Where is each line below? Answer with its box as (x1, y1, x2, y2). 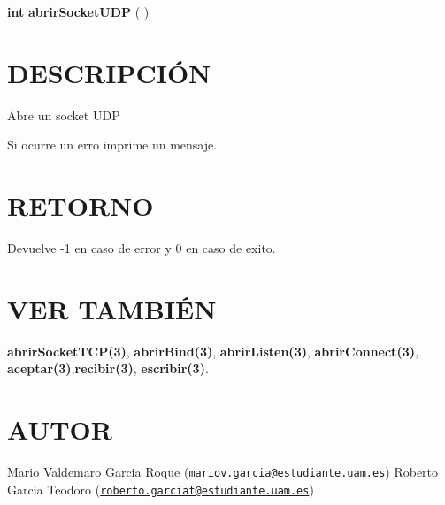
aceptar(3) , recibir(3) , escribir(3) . (7, 359, 209, 378)
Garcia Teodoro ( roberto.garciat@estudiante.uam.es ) (7, 479, 314, 498)
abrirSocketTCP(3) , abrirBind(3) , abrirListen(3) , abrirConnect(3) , (7, 341, 418, 360)
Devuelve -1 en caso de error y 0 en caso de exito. (7, 239, 276, 257)
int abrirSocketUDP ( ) (7, 3, 150, 20)
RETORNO (7, 187, 154, 224)
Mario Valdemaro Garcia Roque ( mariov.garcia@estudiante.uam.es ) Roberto (7, 463, 439, 481)
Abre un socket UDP (7, 105, 120, 124)
